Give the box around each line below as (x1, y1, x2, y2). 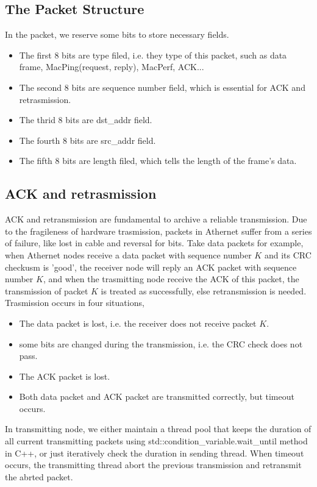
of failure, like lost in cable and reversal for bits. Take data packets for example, (5, 236, 304, 249)
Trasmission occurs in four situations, (5, 296, 144, 309)
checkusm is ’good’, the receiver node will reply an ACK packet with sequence (5, 260, 297, 273)
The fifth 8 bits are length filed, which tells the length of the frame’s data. (19, 154, 297, 167)
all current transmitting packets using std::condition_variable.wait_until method (5, 435, 308, 447)
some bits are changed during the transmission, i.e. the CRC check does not (19, 337, 303, 350)
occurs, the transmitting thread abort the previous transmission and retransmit (5, 458, 302, 471)
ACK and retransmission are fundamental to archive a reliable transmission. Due (5, 213, 307, 226)
